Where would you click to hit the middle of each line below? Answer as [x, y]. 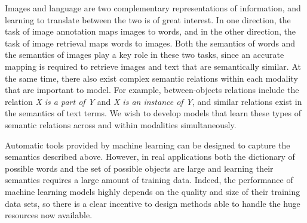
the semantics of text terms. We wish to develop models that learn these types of [153, 113]
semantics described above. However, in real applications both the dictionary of [150, 157]
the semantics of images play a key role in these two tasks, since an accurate [145, 55]
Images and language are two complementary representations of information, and [153, 8]
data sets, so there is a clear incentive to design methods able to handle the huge [153, 203]
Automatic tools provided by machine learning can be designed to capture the [148, 145]
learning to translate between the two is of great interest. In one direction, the [148, 19]
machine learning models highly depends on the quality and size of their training [153, 191]
